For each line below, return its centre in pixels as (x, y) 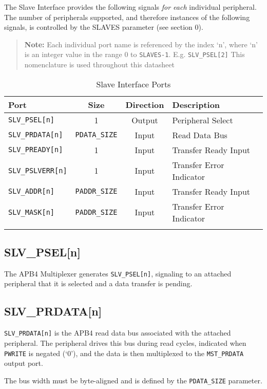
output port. (24, 363)
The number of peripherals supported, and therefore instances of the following (127, 17)
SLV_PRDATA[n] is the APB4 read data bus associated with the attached (118, 333)
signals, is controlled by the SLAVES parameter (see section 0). (104, 27)
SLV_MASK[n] (32, 212)
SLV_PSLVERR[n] (38, 170)
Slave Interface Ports (133, 84)
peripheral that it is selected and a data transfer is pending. (98, 283)
